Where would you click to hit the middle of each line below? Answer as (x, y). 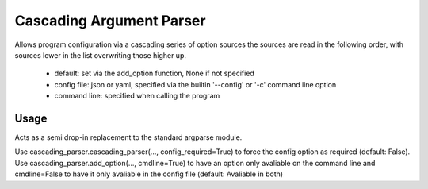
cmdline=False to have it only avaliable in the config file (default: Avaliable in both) (149, 174)
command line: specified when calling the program (137, 96)
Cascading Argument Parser (110, 21)
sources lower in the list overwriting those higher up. (100, 55)
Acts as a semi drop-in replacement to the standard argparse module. (128, 137)
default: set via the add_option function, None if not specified (155, 73)
